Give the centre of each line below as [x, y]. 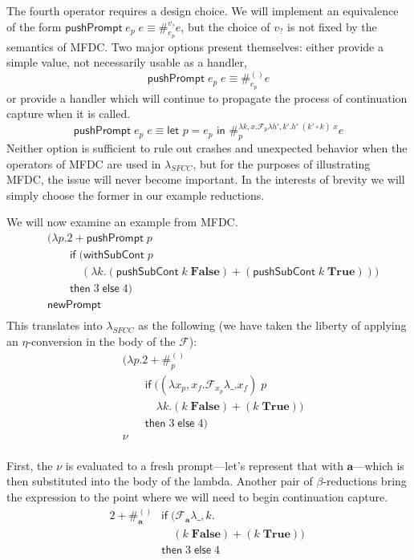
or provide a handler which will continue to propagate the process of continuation [207, 97]
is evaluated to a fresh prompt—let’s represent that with [204, 465]
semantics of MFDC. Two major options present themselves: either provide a [195, 46]
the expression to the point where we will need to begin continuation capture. [197, 497]
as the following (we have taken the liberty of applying [272, 325]
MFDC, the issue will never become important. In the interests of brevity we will [206, 179]
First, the [30, 465]
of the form [34, 26]
